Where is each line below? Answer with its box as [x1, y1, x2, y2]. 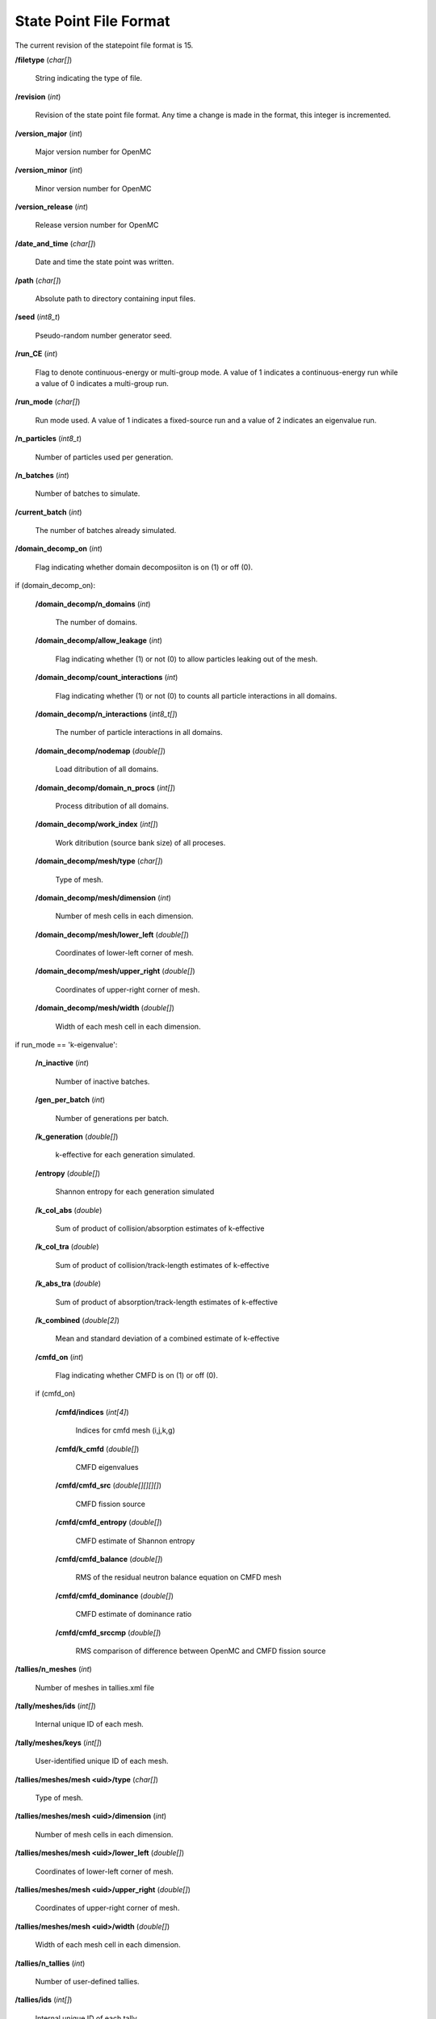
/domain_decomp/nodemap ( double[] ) [35, 745, 166, 755]
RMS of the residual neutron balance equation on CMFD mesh [75, 1572, 282, 1582]
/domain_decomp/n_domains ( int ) [35, 598, 151, 609]
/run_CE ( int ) [15, 349, 58, 359]
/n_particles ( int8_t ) [15, 434, 82, 443]
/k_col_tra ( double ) [35, 1242, 99, 1252]
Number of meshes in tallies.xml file [35, 1682, 155, 1692]
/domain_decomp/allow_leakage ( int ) [35, 636, 163, 645]
